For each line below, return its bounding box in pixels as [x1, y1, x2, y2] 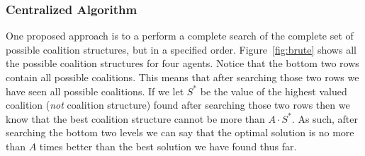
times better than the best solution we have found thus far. [39, 138, 297, 153]
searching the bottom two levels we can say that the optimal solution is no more [6, 125, 354, 140]
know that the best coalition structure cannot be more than [6, 111, 265, 126]
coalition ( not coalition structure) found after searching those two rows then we [6, 97, 350, 112]
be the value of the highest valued [200, 83, 347, 98]
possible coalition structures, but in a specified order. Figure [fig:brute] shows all [6, 42, 356, 56]
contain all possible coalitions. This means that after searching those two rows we [6, 70, 359, 84]
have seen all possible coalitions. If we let [6, 83, 184, 98]
